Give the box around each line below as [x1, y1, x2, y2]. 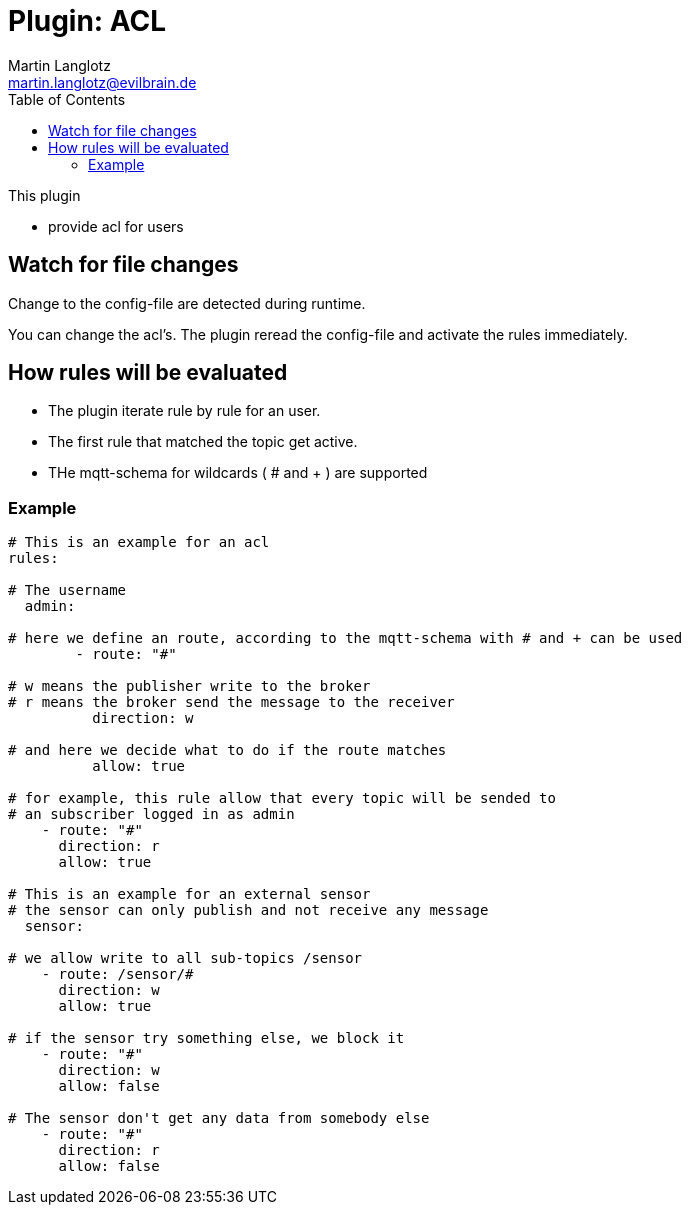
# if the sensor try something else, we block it [8, 1030, 405, 1047]
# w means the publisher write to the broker [8, 678, 371, 695]
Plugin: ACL [8, 4, 167, 38]
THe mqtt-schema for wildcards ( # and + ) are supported [48, 464, 428, 482]
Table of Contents [8, 90, 126, 108]
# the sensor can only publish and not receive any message [8, 902, 489, 919]
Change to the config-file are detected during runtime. [8, 294, 366, 312]
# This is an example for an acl [8, 534, 270, 551]
